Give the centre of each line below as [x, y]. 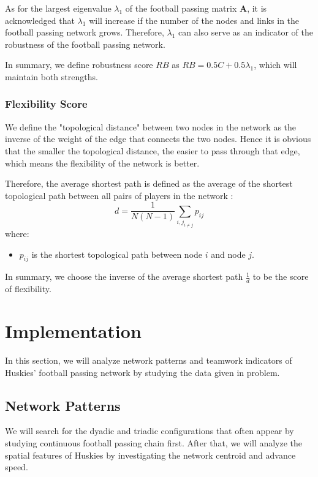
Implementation [73, 331]
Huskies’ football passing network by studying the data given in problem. [142, 372]
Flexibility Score [46, 104]
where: [17, 234]
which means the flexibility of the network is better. [102, 163]
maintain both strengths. [51, 76]
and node [228, 254]
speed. [17, 467]
